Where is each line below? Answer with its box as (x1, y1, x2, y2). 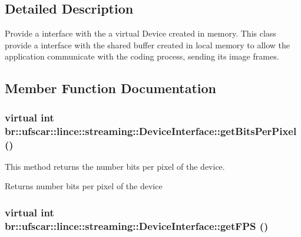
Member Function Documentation (5, 79, 217, 97)
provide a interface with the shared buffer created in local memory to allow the (5, 38, 290, 51)
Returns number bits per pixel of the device (5, 180, 163, 192)
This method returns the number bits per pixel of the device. (5, 160, 225, 172)
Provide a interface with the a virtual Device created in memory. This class (5, 27, 276, 39)
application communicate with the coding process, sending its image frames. (5, 50, 279, 62)
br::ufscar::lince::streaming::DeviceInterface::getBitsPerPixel (5, 123, 297, 138)
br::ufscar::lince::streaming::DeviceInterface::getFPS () (5, 218, 269, 233)
